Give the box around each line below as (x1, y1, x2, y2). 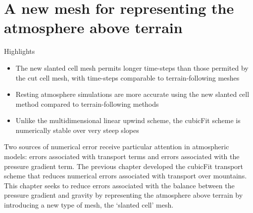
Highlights (4, 46, 35, 56)
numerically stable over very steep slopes (15, 125, 139, 135)
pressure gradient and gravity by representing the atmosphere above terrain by (4, 190, 243, 200)
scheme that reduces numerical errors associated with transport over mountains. (4, 170, 247, 181)
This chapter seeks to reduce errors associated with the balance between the (4, 180, 235, 190)
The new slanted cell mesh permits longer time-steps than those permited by (15, 62, 249, 73)
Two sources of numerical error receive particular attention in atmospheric (4, 141, 229, 152)
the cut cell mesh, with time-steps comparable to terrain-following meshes (15, 72, 240, 83)
